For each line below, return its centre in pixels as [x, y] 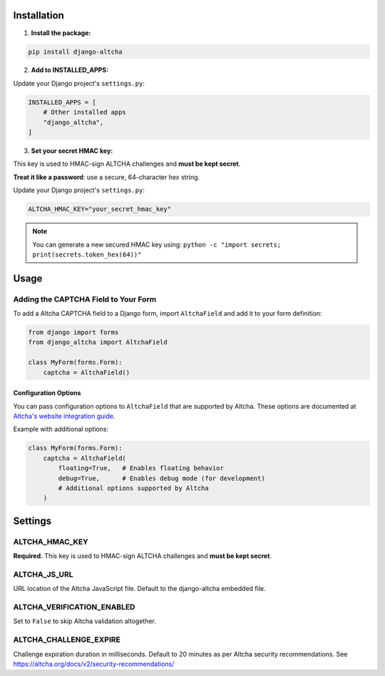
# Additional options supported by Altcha [134, 488]
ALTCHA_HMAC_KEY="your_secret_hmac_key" [99, 209]
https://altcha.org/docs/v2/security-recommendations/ [94, 664]
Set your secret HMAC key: [72, 151]
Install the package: [61, 33]
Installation [38, 15]
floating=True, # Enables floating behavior [141, 468]
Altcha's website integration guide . [64, 416]
